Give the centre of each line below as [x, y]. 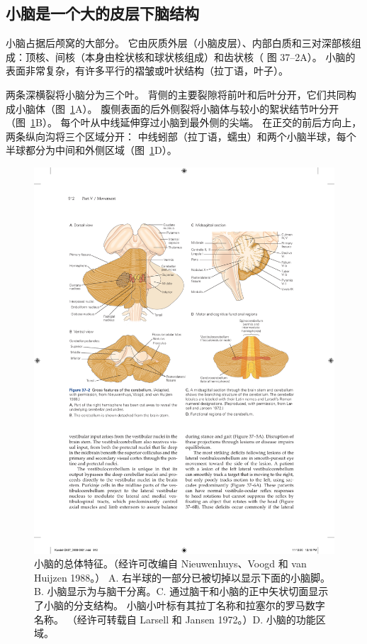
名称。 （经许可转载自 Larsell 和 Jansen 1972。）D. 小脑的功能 [175, 619]
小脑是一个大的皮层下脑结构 [102, 13]
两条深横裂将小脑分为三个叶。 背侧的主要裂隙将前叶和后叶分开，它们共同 [176, 94]
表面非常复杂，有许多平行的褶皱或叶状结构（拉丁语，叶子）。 [147, 71]
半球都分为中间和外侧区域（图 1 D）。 [91, 150]
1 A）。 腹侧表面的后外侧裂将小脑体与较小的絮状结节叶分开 [205, 108]
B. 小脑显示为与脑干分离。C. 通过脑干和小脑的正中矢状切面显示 [181, 591]
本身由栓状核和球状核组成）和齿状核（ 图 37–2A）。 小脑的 [220, 56]
